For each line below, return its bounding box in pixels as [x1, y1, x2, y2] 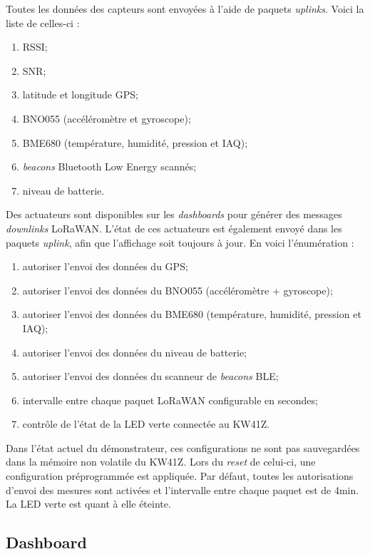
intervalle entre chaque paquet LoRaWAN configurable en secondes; [22, 392, 318, 407]
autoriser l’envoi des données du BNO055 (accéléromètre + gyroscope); [22, 282, 333, 297]
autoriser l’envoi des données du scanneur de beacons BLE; [22, 369, 279, 384]
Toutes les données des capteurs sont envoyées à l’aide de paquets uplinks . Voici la [6, 1, 364, 16]
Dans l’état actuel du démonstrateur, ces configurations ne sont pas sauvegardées [6, 440, 360, 455]
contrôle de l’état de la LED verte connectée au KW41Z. [22, 416, 270, 431]
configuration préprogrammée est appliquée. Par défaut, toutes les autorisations [6, 468, 354, 483]
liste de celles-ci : [6, 15, 80, 30]
